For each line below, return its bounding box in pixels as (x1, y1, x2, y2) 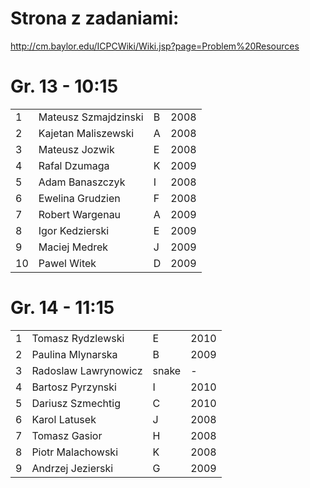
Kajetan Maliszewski (38, 126, 135, 140)
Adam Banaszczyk (38, 175, 126, 189)
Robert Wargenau (38, 207, 122, 221)
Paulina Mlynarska (31, 347, 118, 361)
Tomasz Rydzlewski (31, 331, 125, 345)
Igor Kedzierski (38, 223, 110, 237)
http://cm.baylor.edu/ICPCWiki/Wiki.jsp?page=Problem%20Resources (10, 40, 300, 52)
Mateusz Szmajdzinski (38, 110, 144, 124)
